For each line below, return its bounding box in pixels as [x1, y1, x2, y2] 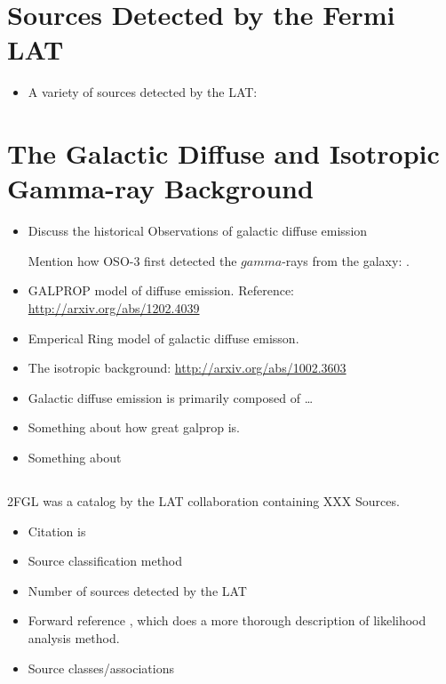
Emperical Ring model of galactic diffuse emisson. [28, 328, 299, 347]
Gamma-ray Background [7, 170, 314, 206]
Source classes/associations [28, 658, 174, 677]
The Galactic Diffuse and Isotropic [7, 135, 440, 172]
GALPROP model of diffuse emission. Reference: [28, 281, 295, 300]
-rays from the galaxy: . [282, 251, 410, 270]
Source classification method [28, 551, 183, 570]
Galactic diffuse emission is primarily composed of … [28, 388, 314, 406]
